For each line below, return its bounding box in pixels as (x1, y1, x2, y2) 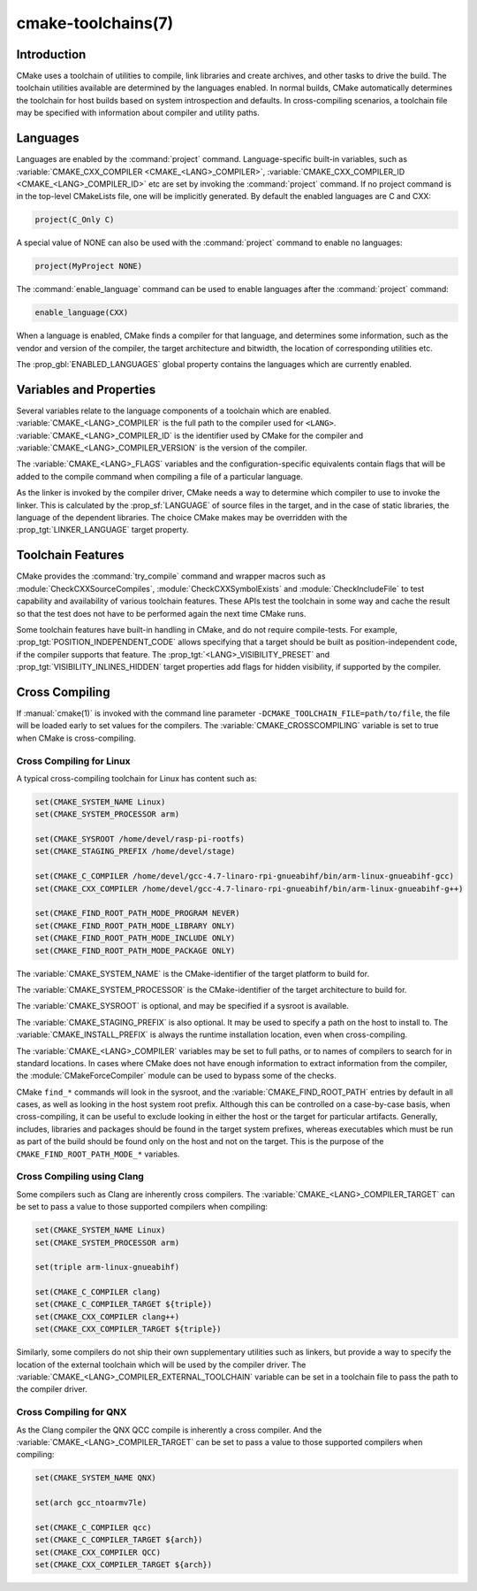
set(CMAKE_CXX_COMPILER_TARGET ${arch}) (34, 1560, 212, 1570)
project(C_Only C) (34, 215, 115, 225)
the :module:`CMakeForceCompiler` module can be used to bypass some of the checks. (16, 1071, 337, 1081)
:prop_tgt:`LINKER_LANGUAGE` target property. (16, 525, 189, 535)
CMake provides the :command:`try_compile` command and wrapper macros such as (16, 571, 326, 581)
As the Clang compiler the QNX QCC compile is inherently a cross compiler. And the (16, 1425, 322, 1435)
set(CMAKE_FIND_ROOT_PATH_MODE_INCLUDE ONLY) (34, 934, 236, 943)
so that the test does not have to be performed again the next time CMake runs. (16, 608, 307, 619)
